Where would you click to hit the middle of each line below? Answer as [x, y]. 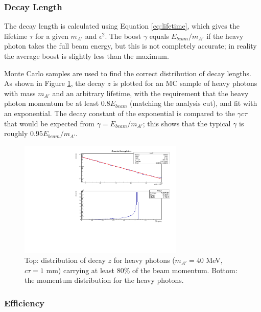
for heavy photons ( [144, 260]
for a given [52, 36]
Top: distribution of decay [65, 260]
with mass [20, 93]
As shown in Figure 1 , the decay [55, 83]
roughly [16, 133]
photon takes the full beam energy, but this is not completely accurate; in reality [130, 46]
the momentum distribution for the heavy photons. [104, 280]
